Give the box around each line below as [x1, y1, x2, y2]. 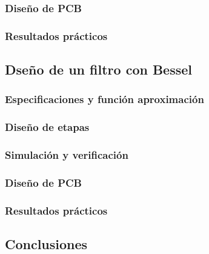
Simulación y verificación [5, 147, 128, 162]
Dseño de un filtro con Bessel [5, 60, 192, 79]
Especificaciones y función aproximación [5, 92, 204, 107]
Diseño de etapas [5, 119, 90, 135]
